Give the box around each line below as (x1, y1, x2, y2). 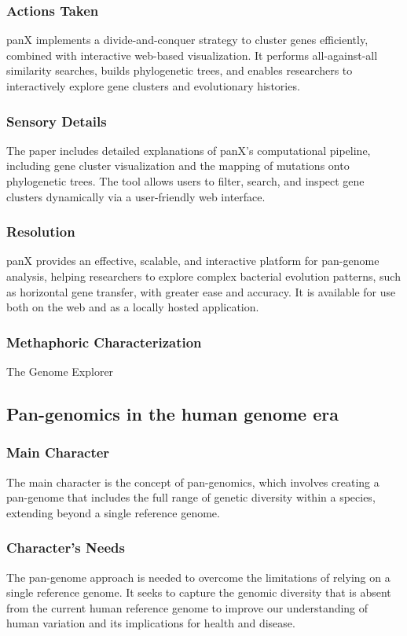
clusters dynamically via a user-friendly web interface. (6, 188, 266, 204)
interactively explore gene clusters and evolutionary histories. (6, 78, 300, 94)
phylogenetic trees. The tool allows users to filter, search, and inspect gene (6, 173, 365, 189)
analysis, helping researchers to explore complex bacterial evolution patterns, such (6, 268, 401, 284)
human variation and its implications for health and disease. (6, 615, 295, 631)
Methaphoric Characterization (6, 332, 202, 351)
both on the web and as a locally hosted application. (6, 299, 259, 315)
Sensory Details (6, 111, 107, 131)
